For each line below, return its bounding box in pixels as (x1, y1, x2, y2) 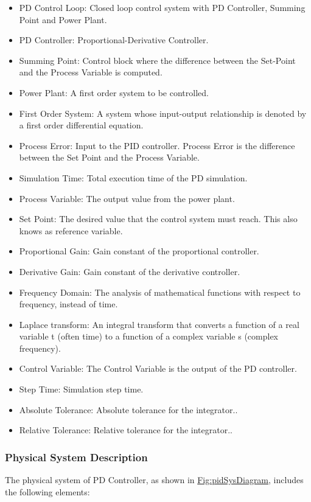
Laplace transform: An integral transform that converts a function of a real (19, 318, 299, 330)
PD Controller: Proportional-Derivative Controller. (19, 33, 209, 46)
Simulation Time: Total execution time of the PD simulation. (19, 171, 248, 184)
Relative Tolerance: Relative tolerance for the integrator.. (19, 424, 232, 436)
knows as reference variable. (19, 224, 123, 237)
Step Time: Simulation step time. (19, 383, 144, 396)
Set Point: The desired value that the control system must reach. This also (19, 212, 298, 225)
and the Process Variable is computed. (19, 66, 162, 78)
